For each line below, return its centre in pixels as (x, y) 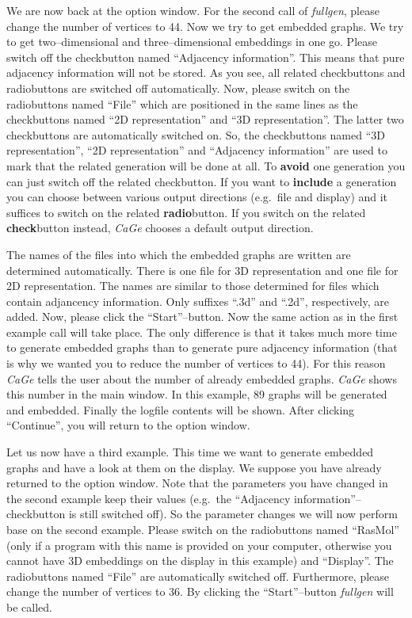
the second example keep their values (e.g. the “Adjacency (149, 498)
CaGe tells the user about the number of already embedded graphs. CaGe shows (202, 378)
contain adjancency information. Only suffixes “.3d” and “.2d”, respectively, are (198, 301)
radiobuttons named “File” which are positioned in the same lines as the (182, 103)
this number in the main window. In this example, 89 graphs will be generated (197, 394)
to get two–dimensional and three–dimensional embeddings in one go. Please (192, 42)
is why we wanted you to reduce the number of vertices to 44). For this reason (196, 363)
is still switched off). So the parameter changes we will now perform (233, 514)
